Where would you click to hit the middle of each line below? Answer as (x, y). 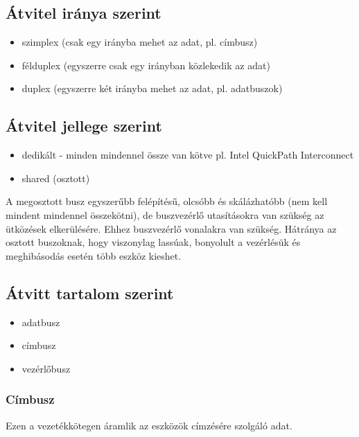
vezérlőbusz (46, 368)
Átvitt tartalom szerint (90, 293)
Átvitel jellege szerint (84, 126)
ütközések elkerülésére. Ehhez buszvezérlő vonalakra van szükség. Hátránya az (171, 228)
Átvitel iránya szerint (84, 13)
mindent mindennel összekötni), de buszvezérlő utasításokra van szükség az (165, 214)
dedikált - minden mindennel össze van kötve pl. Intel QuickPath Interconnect (188, 155)
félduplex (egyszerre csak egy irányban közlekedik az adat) (146, 65)
